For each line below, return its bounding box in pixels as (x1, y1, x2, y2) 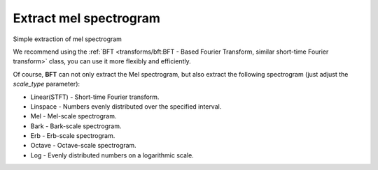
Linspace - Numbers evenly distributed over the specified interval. (30, 102, 222, 111)
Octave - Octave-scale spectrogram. (30, 141, 136, 150)
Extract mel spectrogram (13, 10, 161, 26)
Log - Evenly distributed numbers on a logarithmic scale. (30, 150, 194, 160)
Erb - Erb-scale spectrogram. (30, 132, 115, 140)
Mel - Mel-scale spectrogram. (30, 112, 117, 121)
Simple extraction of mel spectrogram (13, 35, 122, 43)
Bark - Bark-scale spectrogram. (30, 122, 122, 130)
